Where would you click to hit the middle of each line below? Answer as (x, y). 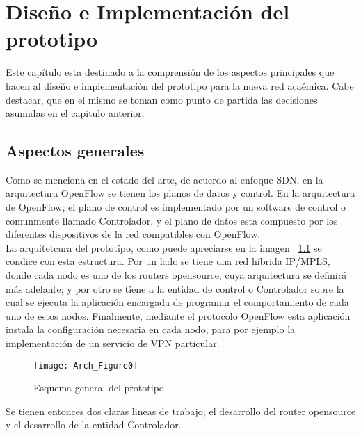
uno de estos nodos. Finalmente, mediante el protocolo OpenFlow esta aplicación (178, 315)
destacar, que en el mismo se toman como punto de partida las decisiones (162, 99)
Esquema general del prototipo (99, 388)
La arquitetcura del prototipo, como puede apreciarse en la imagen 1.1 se (164, 247)
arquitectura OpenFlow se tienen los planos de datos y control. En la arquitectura (180, 193)
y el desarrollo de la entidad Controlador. (94, 425)
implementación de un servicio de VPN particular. (113, 343)
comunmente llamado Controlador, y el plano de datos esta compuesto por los (172, 220)
